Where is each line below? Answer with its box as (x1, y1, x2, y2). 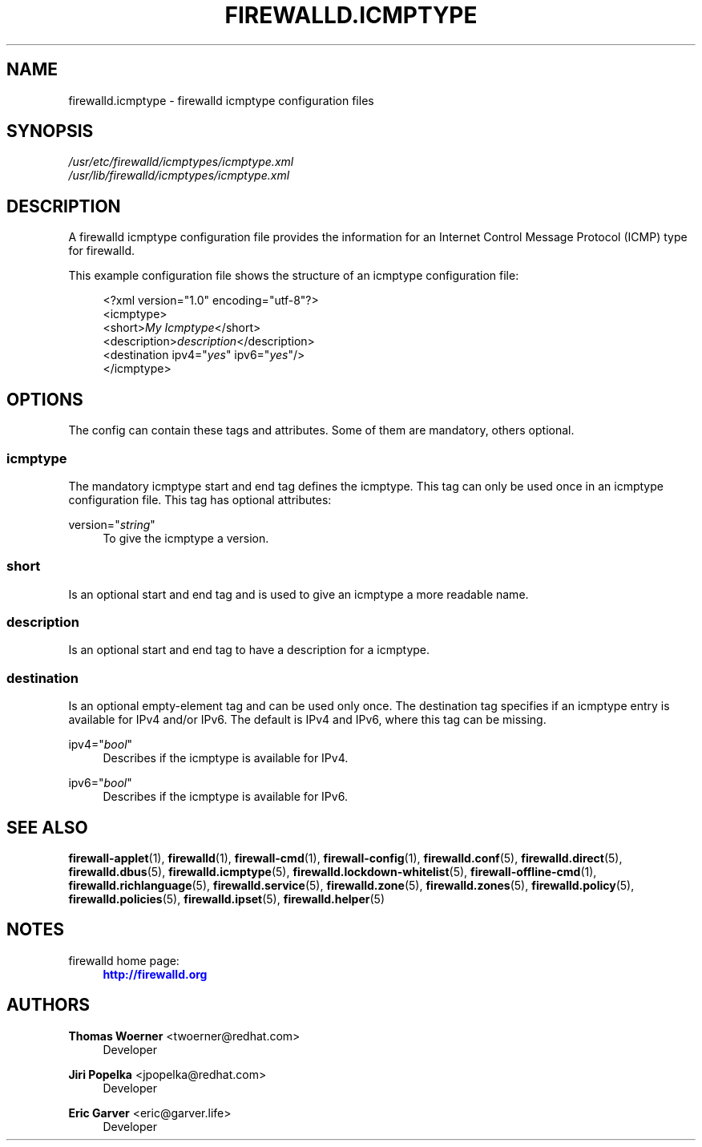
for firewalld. (68, 244, 135, 258)
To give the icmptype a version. (103, 531, 269, 545)
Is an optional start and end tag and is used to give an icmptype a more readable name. (68, 587, 529, 601)
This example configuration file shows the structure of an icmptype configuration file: (68, 269, 519, 283)
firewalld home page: (68, 953, 180, 967)
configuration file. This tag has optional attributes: (68, 492, 332, 507)
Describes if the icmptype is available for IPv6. (103, 790, 348, 804)
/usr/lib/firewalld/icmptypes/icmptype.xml (68, 168, 290, 183)
